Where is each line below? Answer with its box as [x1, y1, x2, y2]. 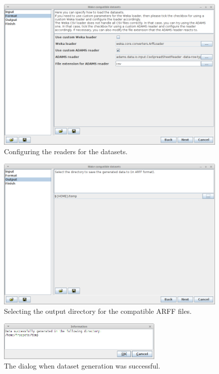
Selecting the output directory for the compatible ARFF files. [4, 306, 192, 316]
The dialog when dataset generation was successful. [4, 361, 160, 371]
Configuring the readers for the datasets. [4, 146, 128, 157]
